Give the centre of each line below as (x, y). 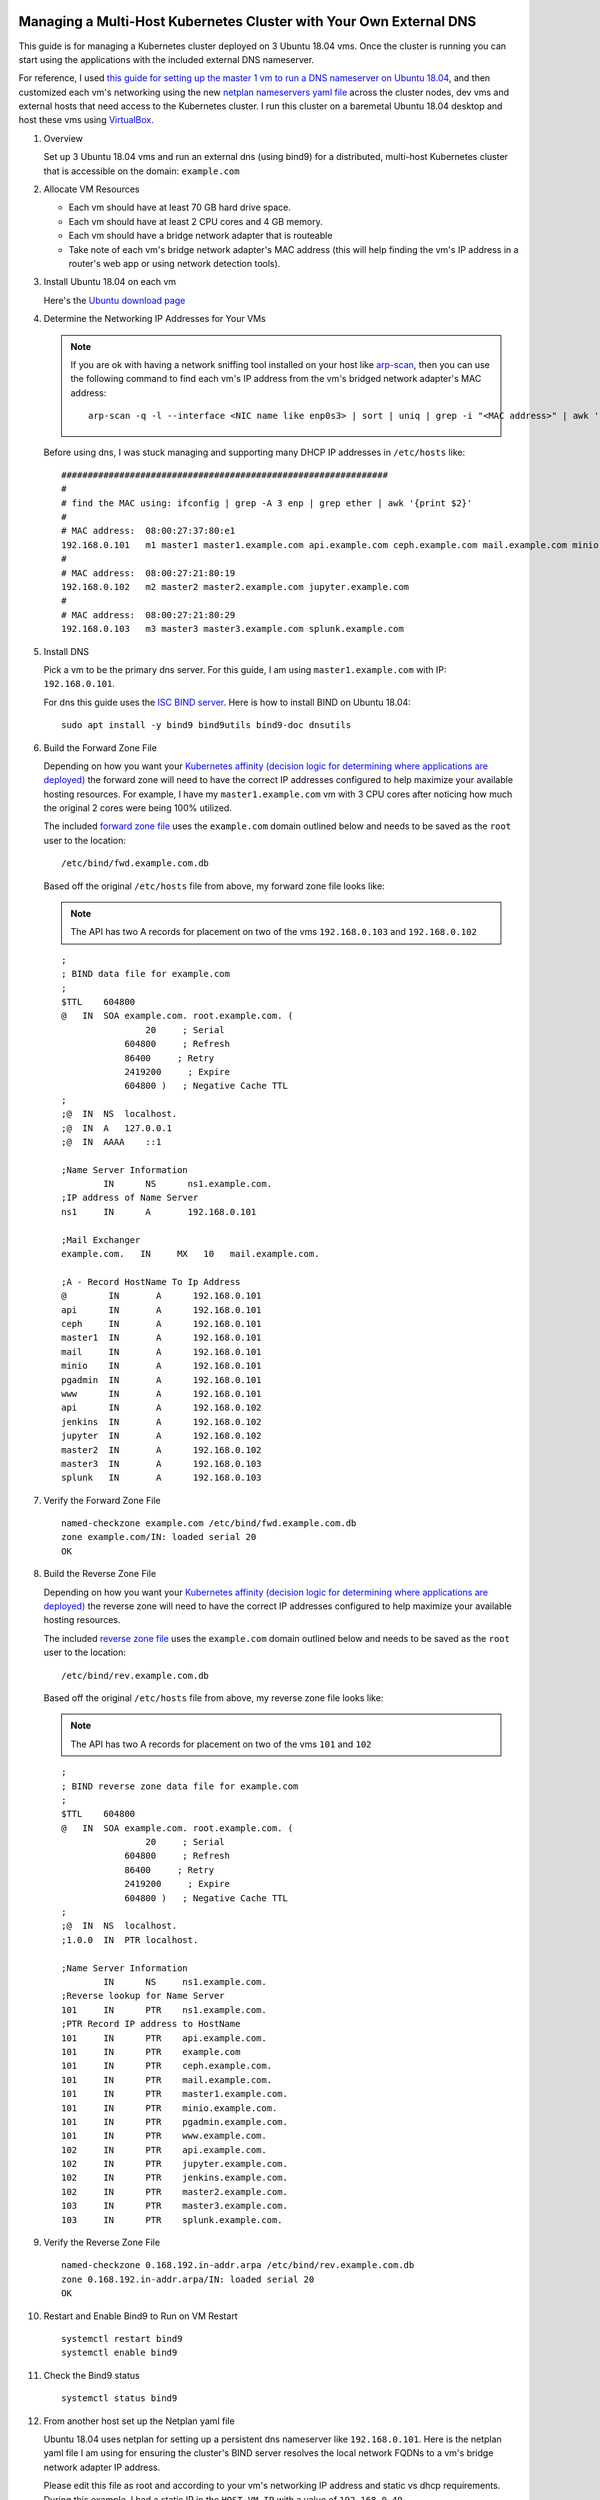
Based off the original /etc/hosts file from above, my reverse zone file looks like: (213, 1697)
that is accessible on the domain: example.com (141, 171)
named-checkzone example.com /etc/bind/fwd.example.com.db (209, 1523)
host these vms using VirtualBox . (86, 120)
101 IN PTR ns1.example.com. (164, 2009)
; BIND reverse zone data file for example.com (180, 1786)
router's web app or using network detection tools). (174, 263)
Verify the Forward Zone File (102, 1500)
